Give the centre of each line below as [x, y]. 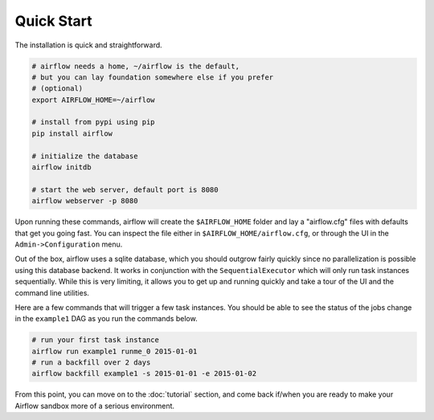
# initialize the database [85, 156]
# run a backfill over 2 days [91, 363]
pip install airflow [72, 133]
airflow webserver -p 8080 [85, 201]
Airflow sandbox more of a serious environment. [95, 406]
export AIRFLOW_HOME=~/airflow [94, 100]
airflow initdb [61, 167]
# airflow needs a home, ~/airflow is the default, [136, 66]
